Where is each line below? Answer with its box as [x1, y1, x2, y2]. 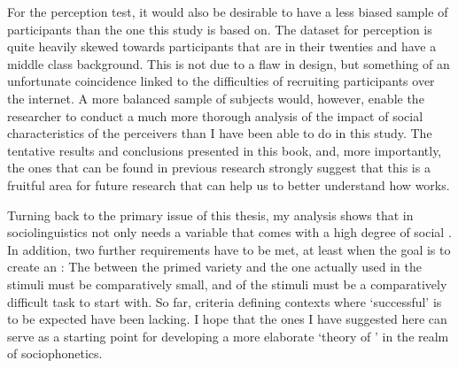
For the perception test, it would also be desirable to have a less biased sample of [7, 3, 448, 20]
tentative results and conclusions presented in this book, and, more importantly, [7, 141, 442, 159]
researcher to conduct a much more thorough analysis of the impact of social [7, 106, 423, 125]
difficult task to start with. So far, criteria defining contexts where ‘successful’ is [7, 292, 442, 310]
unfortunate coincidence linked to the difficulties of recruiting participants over [7, 72, 435, 90]
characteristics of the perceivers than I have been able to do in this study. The [7, 124, 432, 142]
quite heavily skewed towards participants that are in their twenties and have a [7, 37, 437, 56]
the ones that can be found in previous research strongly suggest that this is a [7, 158, 431, 177]
